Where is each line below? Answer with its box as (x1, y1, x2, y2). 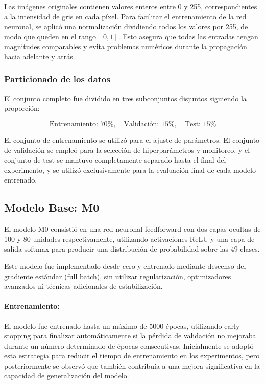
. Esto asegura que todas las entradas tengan (118, 31, 258, 41)
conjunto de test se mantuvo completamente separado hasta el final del (4, 154, 226, 165)
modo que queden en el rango (4, 31, 97, 41)
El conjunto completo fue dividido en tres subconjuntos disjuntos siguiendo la (4, 93, 247, 103)
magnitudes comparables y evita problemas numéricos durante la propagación (4, 41, 247, 52)
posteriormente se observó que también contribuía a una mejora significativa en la (4, 360, 260, 371)
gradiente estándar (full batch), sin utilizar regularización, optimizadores (4, 270, 231, 281)
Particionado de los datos (4, 73, 110, 85)
